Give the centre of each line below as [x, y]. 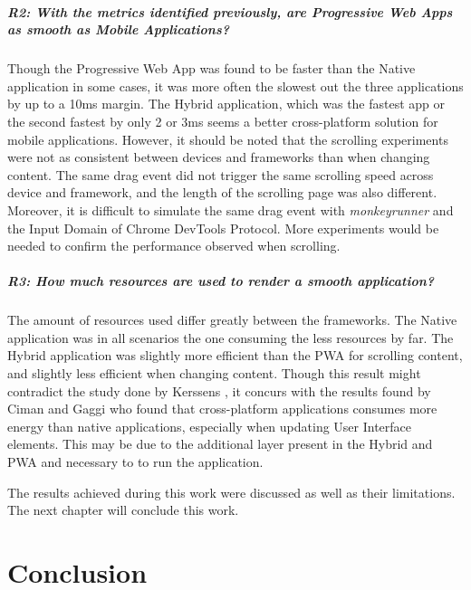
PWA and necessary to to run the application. [135, 462]
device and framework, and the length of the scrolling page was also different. [222, 192]
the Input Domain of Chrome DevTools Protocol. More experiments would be [223, 228]
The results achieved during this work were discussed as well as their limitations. [231, 492]
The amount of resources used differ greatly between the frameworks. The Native [232, 320]
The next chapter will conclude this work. [123, 510]
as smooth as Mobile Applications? [119, 29]
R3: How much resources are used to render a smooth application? [221, 281]
